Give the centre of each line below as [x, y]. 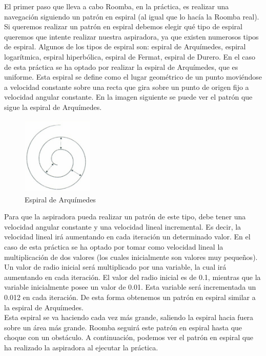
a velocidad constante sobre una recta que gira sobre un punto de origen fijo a [127, 87]
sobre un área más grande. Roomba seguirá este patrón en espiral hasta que [123, 327]
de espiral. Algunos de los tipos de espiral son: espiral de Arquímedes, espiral [125, 46]
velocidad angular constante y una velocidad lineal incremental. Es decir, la [123, 226]
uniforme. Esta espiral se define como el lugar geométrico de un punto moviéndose [133, 77]
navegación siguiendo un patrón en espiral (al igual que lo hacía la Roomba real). [132, 16]
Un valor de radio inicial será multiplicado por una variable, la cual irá [115, 267]
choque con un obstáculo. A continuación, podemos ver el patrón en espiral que [129, 337]
